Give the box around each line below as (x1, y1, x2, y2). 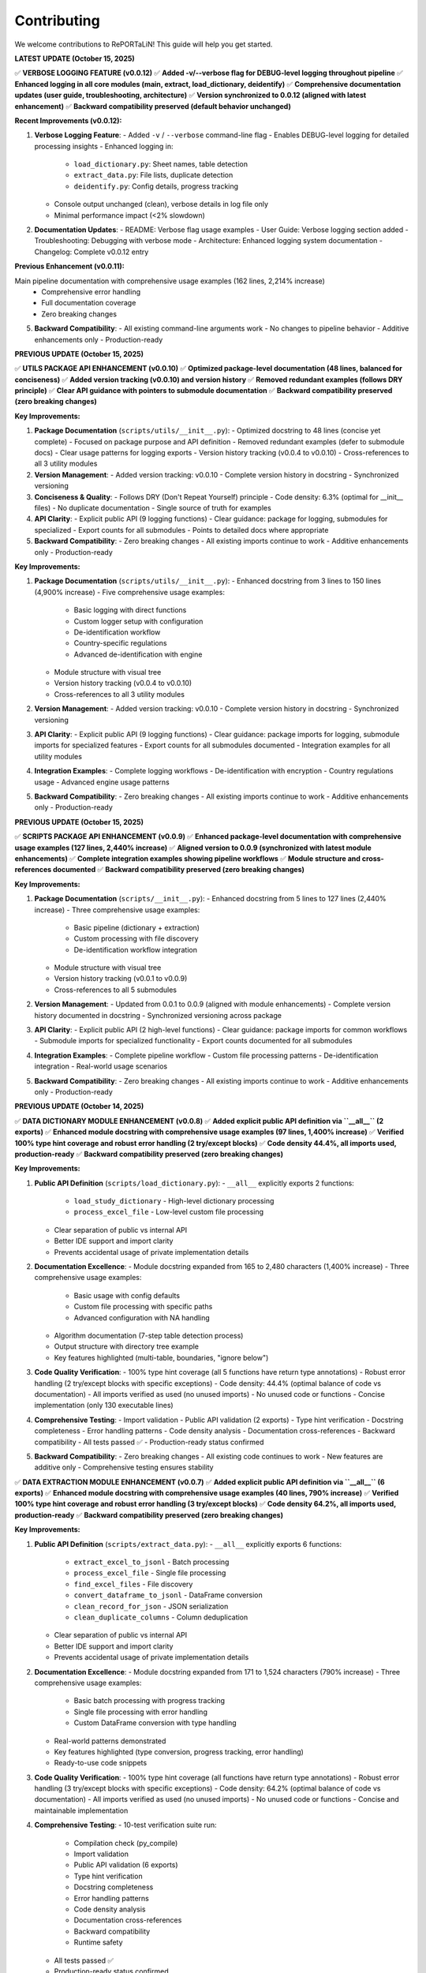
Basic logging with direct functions (73, 605, 187, 615)
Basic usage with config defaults (73, 1290, 181, 1300)
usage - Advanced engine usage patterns (34, 777, 170, 787)
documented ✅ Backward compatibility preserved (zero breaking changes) (52, 865, 305, 874)
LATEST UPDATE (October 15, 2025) (14, 54, 136, 63)
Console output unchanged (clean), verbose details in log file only (54, 200, 268, 209)
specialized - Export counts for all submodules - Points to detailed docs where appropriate (34, 525, 329, 534)
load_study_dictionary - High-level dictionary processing (73, 1196, 275, 1206)
